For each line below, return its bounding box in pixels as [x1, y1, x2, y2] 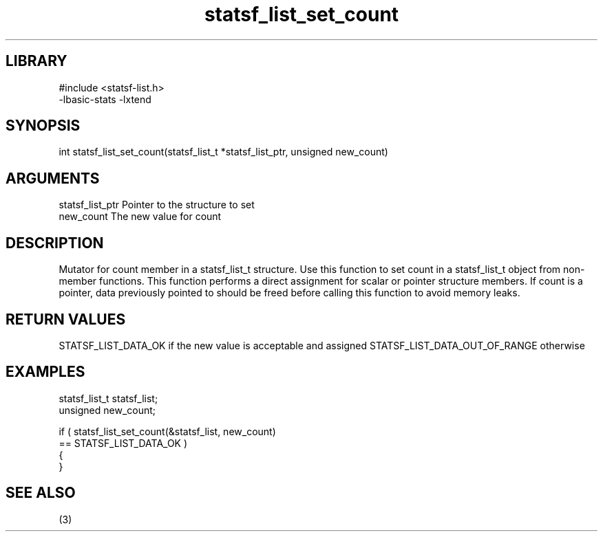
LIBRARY [6, 52, 67, 70]
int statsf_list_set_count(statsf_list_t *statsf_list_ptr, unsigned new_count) [59, 146, 388, 158]
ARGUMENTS [6, 169, 100, 187]
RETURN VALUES [6, 310, 126, 328]
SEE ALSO [6, 484, 76, 502]
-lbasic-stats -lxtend [59, 93, 151, 105]
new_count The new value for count [59, 210, 222, 223]
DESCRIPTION [6, 234, 104, 252]
